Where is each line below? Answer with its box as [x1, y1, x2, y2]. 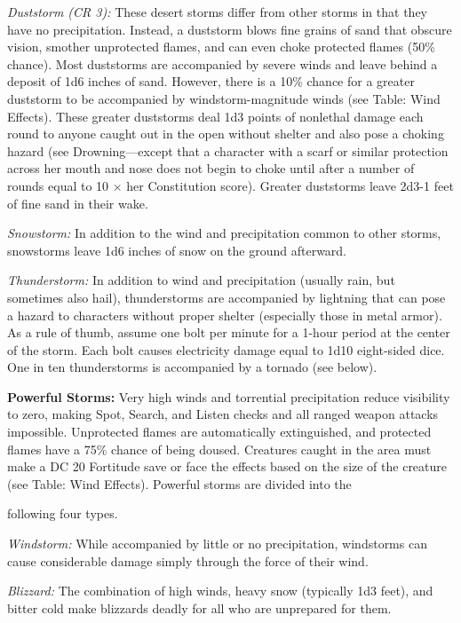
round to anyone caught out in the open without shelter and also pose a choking [7, 124, 444, 143]
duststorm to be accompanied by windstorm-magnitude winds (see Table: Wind [7, 89, 441, 107]
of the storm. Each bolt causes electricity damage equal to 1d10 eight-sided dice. [7, 340, 445, 359]
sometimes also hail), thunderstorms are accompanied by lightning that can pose [7, 288, 446, 306]
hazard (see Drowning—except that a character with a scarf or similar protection [7, 141, 449, 160]
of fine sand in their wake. [7, 193, 148, 212]
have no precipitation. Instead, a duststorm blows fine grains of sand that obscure [7, 20, 452, 38]
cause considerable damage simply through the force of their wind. [7, 551, 369, 570]
